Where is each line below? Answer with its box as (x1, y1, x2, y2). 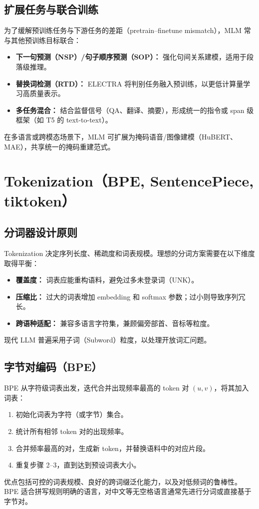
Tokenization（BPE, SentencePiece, (4, 170, 254, 191)
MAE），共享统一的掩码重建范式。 (4, 141, 115, 151)
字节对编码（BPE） (4, 359, 102, 374)
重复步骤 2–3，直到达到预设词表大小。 (15, 459, 141, 470)
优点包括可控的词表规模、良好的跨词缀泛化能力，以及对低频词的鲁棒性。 (4, 476, 242, 486)
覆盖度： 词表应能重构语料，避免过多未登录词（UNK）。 (15, 274, 199, 285)
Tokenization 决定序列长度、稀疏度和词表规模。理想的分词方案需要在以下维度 (4, 247, 255, 258)
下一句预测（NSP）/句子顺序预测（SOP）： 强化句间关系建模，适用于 (15, 51, 247, 62)
